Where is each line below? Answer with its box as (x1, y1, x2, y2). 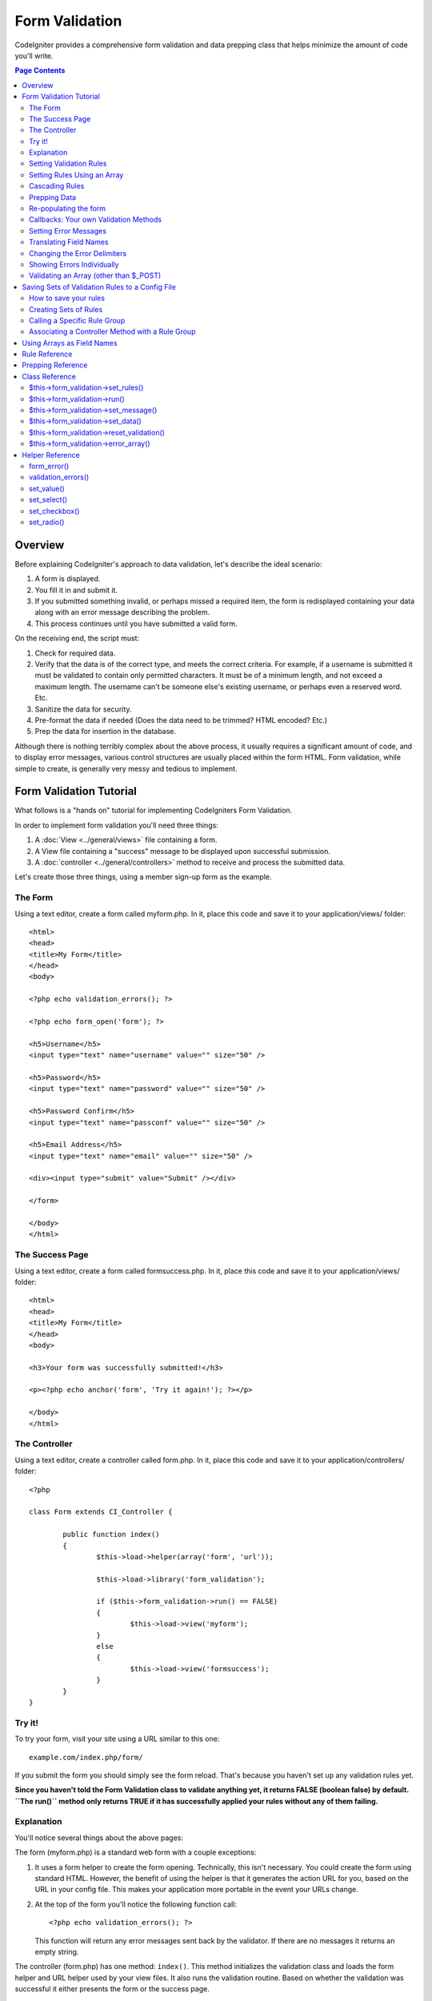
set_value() (29, 483, 66, 493)
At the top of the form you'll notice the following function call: (34, 1899, 238, 1909)
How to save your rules (29, 293, 106, 303)
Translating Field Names (29, 237, 109, 247)
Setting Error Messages (29, 226, 107, 235)
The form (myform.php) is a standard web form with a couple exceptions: (14, 1847, 257, 1857)
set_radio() (29, 517, 65, 527)
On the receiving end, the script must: (14, 633, 140, 644)
